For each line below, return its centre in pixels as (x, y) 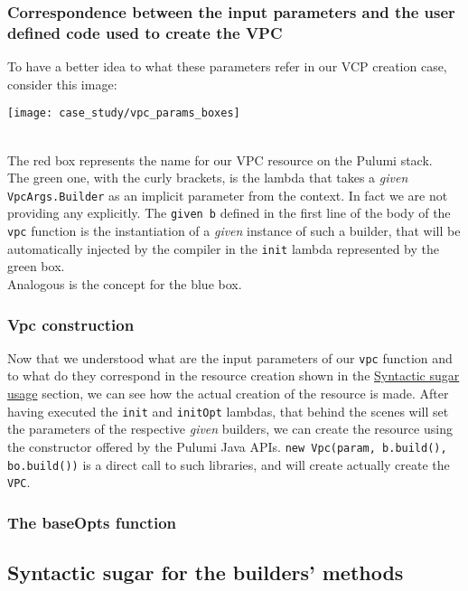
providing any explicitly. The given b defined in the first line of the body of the (229, 213)
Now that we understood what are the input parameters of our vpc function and (230, 357)
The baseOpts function (92, 522)
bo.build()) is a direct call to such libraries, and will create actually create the (229, 464)
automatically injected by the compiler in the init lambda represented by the (224, 248)
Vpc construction (71, 324)
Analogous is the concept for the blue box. (125, 283)
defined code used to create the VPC (145, 32)
